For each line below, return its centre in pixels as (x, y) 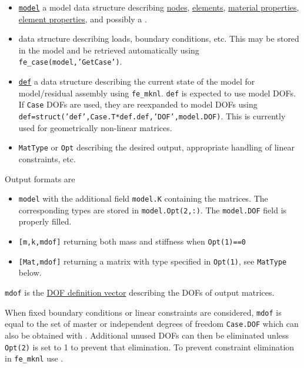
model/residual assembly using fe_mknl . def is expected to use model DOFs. (157, 93)
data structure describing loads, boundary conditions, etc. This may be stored (159, 39)
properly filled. (45, 221)
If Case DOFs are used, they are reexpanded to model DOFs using (138, 104)
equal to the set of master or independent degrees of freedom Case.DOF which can (152, 324)
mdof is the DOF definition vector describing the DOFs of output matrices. (140, 292)
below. (30, 272)
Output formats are (40, 178)
